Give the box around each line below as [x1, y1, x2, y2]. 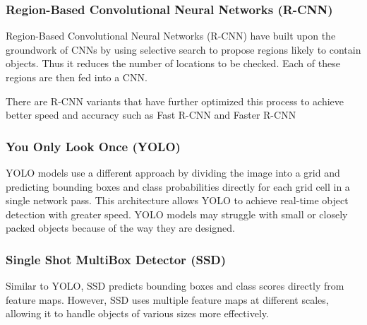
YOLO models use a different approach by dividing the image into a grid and [6, 165, 340, 179]
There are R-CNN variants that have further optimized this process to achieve [6, 93, 344, 108]
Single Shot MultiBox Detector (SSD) [6, 250, 227, 268]
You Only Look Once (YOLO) [6, 137, 181, 155]
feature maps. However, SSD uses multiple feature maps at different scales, [6, 292, 329, 307]
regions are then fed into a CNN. [6, 70, 148, 84]
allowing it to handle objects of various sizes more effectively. [6, 306, 269, 321]
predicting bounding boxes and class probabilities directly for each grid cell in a [6, 179, 350, 194]
